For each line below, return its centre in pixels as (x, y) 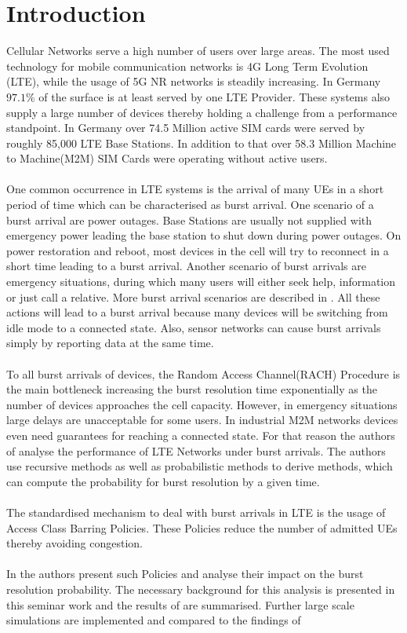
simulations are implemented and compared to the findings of (154, 620)
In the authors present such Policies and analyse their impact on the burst (185, 574)
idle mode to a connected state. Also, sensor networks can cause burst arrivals (194, 327)
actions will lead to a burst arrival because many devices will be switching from (197, 312)
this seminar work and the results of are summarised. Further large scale (180, 604)
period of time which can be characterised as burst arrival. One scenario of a (190, 205)
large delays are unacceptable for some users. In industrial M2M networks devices (202, 420)
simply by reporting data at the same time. (110, 343)
